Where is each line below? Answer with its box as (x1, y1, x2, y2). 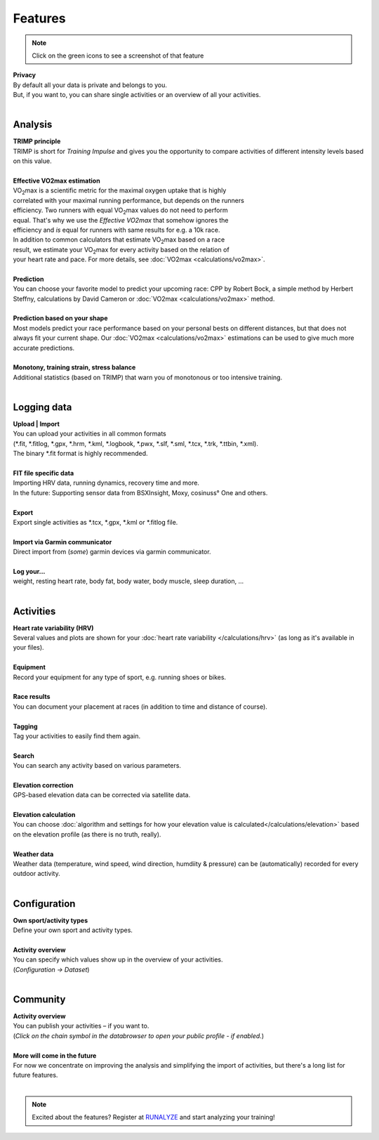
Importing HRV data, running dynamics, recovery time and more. (13, 478, 200, 487)
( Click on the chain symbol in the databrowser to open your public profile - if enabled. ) (13, 1031, 265, 1040)
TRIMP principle (13, 137, 61, 145)
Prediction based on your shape (13, 314, 108, 322)
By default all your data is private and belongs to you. (13, 81, 168, 89)
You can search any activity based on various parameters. (13, 761, 182, 770)
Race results (13, 693, 51, 701)
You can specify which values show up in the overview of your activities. (13, 955, 224, 964)
